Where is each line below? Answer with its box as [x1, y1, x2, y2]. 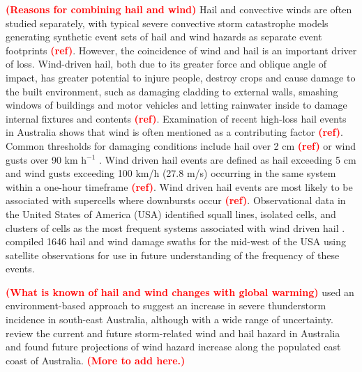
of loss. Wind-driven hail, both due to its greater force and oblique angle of [6, 56, 327, 71]
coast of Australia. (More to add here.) [6, 352, 186, 367]
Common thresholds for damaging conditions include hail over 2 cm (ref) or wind [6, 138, 356, 153]
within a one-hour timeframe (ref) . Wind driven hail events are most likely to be [6, 179, 353, 194]
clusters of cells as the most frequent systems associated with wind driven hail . [6, 220, 345, 235]
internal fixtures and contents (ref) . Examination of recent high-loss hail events [6, 111, 347, 125]
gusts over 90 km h [6, 152, 87, 166]
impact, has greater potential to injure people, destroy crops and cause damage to [6, 70, 356, 84]
